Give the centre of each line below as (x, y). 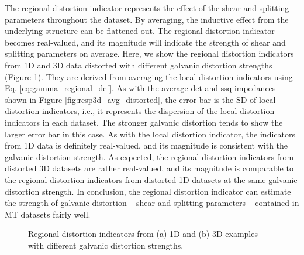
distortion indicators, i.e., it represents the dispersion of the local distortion (140, 111)
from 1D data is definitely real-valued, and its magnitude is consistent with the (146, 145)
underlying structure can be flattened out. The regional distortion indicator (140, 31)
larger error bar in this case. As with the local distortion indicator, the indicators (150, 134)
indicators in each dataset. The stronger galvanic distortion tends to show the (144, 122)
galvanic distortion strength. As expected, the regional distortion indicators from (149, 156)
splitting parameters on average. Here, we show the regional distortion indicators (149, 54)
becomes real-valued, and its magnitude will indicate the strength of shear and (145, 42)
